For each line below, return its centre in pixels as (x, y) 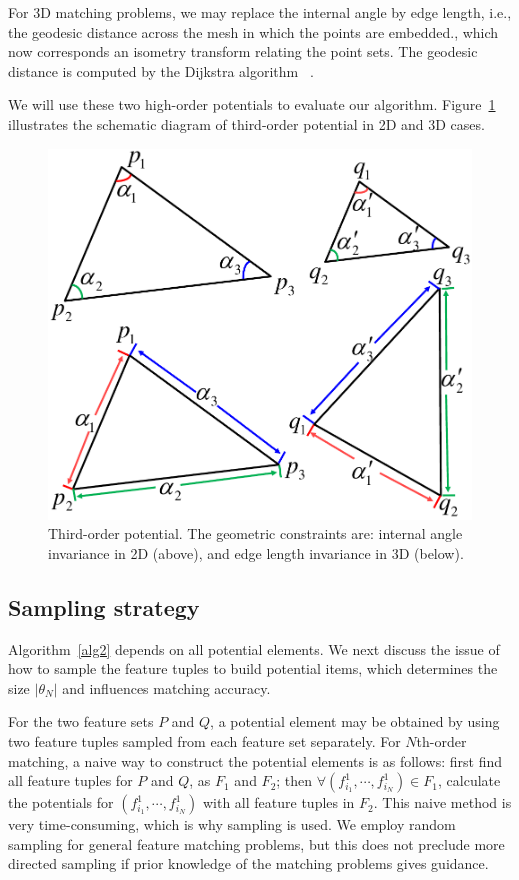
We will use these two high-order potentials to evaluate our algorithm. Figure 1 (252, 104)
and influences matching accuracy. (166, 687)
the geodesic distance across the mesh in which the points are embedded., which (253, 31)
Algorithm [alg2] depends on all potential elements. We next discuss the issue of (254, 648)
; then (294, 780)
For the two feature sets (81, 721)
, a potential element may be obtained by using (355, 721)
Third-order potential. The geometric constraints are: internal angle (255, 533)
